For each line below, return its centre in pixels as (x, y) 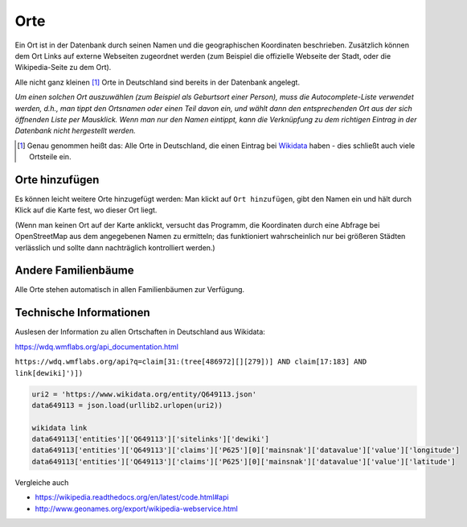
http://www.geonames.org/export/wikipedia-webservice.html (137, 508)
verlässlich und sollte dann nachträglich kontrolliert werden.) (115, 247)
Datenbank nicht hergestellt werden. (75, 131)
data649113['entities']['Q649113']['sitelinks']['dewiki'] (150, 439)
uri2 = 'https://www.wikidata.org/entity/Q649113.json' (144, 394)
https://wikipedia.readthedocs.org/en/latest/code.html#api (132, 497)
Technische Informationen (82, 313)
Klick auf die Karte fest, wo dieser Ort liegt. (86, 210)
